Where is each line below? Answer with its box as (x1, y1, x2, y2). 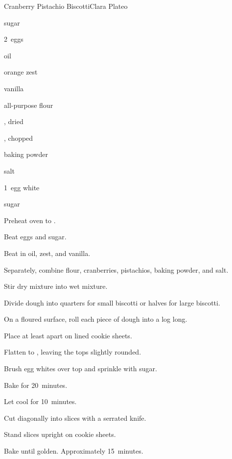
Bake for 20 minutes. (4, 380, 68, 390)
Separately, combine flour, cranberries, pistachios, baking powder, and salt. (4, 264, 229, 275)
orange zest (4, 67, 38, 77)
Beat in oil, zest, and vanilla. (4, 248, 91, 258)
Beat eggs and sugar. (4, 231, 67, 242)
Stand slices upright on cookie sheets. (4, 429, 116, 439)
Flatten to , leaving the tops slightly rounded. (4, 347, 141, 357)
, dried (4, 116, 23, 127)
